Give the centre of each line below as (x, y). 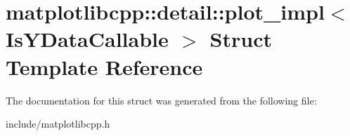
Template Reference (104, 66)
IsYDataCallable (87, 39)
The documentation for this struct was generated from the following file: (161, 100)
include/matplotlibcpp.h (58, 124)
